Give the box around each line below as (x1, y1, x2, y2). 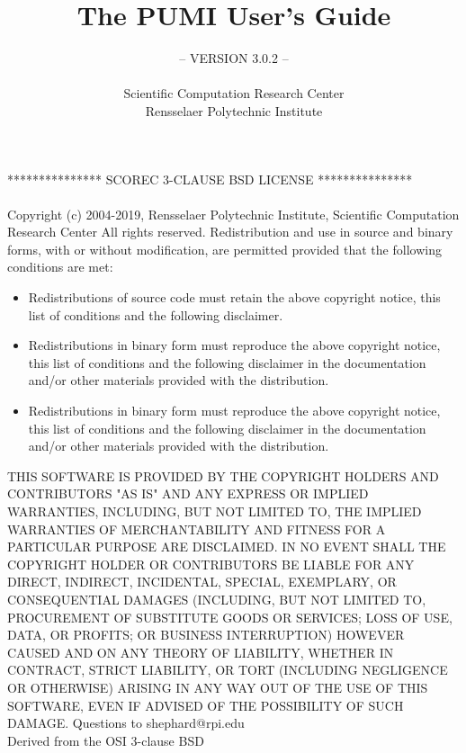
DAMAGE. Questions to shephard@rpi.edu (7, 713, 245, 732)
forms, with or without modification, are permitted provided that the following (7, 239, 442, 258)
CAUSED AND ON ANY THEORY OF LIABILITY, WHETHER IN (7, 642, 394, 661)
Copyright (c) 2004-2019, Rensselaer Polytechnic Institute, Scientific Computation (7, 204, 460, 223)
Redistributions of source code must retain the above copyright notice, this (28, 288, 441, 307)
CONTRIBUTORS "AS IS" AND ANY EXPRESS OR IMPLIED (7, 484, 369, 503)
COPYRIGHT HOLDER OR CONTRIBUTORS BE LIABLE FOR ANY (7, 554, 415, 573)
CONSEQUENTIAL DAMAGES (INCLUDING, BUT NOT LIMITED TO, (7, 589, 426, 608)
